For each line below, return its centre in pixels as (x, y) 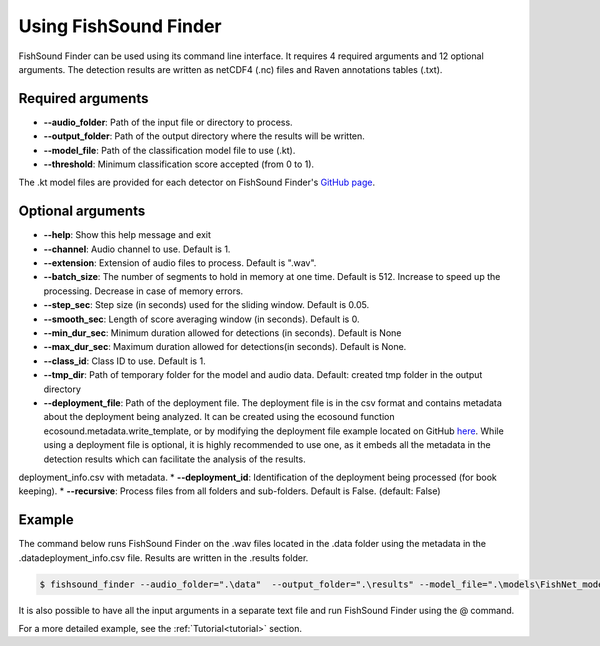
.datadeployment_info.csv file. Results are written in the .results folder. (163, 557)
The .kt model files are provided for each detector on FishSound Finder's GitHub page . (196, 182)
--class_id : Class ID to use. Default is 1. (124, 361)
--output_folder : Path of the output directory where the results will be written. (204, 136)
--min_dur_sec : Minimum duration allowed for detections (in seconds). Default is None (222, 333)
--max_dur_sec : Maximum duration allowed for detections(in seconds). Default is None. (225, 347)
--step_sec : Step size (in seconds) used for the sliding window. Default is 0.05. (206, 305)
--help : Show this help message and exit (127, 235)
